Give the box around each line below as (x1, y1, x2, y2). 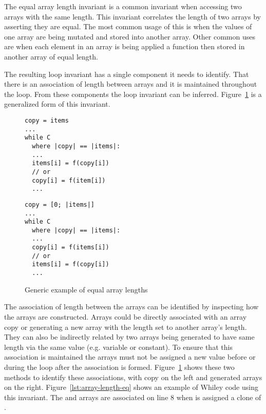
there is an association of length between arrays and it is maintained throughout (4, 78, 257, 89)
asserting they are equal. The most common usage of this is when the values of (4, 21, 252, 32)
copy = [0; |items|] (25, 201, 95, 208)
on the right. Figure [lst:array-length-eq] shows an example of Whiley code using (4, 382, 258, 392)
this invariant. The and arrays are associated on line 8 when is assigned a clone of (4, 391, 261, 402)
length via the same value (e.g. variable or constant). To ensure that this (4, 341, 233, 352)
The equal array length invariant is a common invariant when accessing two (4, 1, 242, 11)
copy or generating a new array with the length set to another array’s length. (4, 321, 247, 332)
